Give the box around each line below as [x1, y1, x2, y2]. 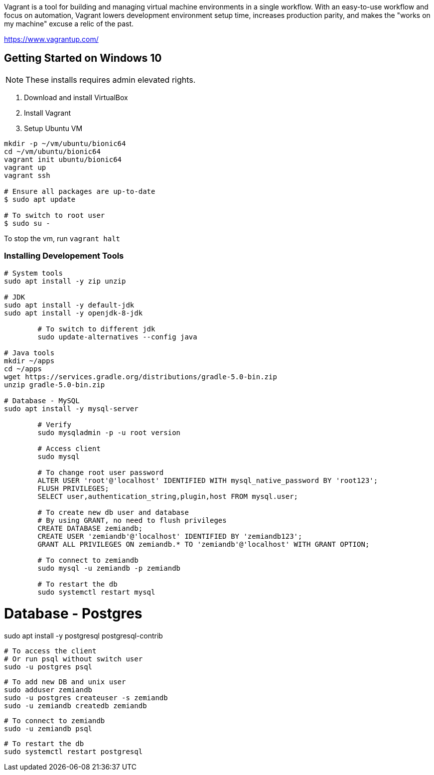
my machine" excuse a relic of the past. [4, 19, 134, 28]
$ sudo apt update [4, 195, 76, 203]
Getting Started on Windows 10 [4, 52, 162, 65]
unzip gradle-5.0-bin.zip [4, 380, 105, 389]
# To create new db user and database [37, 508, 189, 516]
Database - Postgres [4, 605, 143, 622]
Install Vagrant [24, 108, 71, 117]
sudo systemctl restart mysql [37, 588, 155, 596]
